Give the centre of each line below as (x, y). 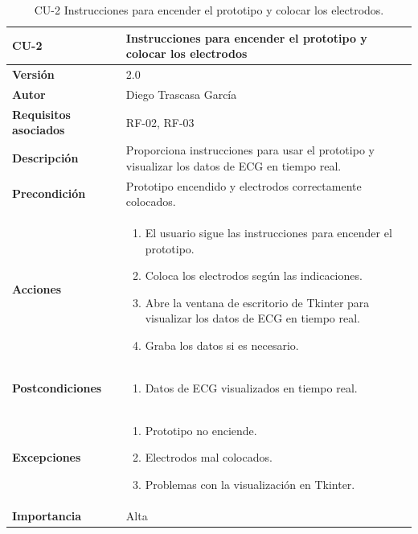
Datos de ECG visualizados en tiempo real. (251, 387)
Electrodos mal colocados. (209, 457)
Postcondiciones (57, 387)
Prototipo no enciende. (201, 430)
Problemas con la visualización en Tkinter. (250, 484)
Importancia (47, 515)
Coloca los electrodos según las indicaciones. (254, 275)
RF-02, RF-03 (160, 122)
